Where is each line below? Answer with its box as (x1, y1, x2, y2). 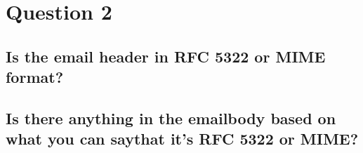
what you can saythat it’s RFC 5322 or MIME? (6, 128, 359, 149)
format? (6, 66, 64, 88)
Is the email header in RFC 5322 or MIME (6, 45, 326, 67)
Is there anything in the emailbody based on (6, 107, 336, 128)
